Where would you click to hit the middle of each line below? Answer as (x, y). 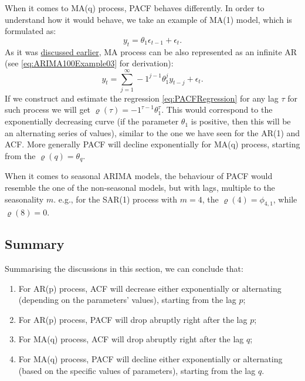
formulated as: (30, 31)
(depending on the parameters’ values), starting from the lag (127, 300)
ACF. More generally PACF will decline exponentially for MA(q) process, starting (152, 144)
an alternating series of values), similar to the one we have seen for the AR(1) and (152, 132)
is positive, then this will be (241, 121)
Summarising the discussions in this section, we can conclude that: (124, 269)
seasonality (24, 199)
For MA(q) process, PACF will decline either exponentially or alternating (150, 359)
